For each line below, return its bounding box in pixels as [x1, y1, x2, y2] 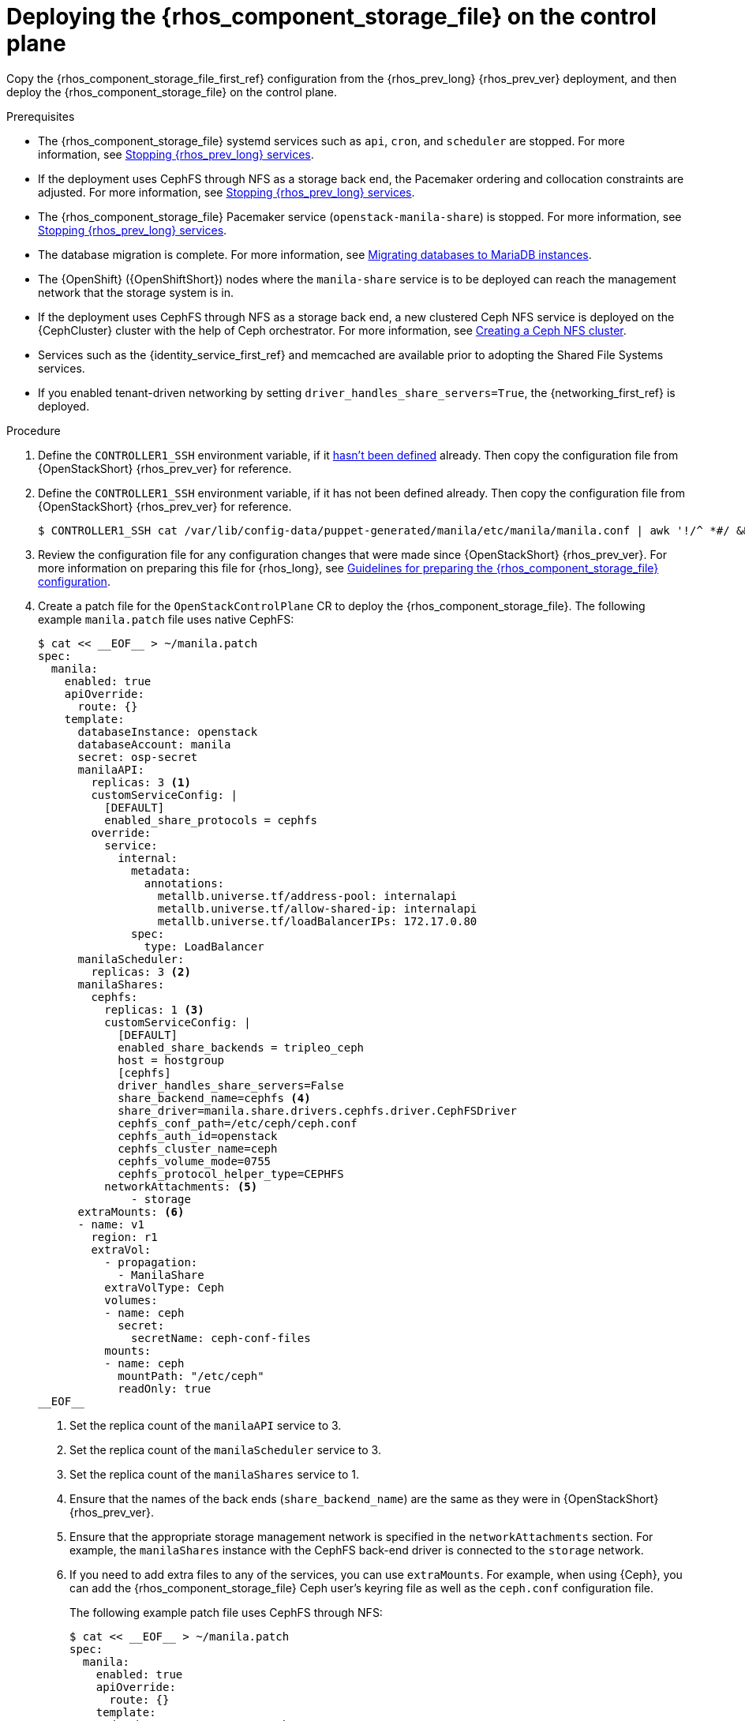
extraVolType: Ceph [104, 1280, 225, 1294]
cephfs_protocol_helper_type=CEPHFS [118, 1167, 344, 1180]
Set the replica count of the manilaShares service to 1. [69, 1467, 360, 1481]
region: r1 [91, 1230, 158, 1243]
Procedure [6, 423, 61, 437]
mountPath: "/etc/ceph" [118, 1369, 264, 1382]
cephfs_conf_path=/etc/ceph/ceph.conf [118, 1116, 358, 1130]
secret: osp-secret [77, 750, 198, 763]
